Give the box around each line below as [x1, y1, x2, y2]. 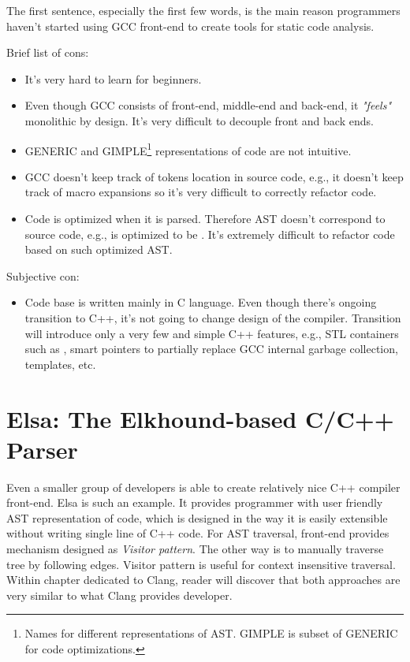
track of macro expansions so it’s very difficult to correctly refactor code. [24, 184, 377, 200]
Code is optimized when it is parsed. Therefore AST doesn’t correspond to [24, 210, 386, 226]
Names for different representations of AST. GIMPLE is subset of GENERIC [24, 625, 398, 642]
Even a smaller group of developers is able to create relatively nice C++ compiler [6, 478, 401, 495]
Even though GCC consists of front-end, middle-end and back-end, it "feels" [24, 97, 392, 113]
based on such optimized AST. [24, 241, 173, 258]
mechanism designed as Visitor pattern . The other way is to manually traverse [6, 541, 384, 557]
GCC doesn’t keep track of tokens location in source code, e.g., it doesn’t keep [24, 168, 404, 184]
